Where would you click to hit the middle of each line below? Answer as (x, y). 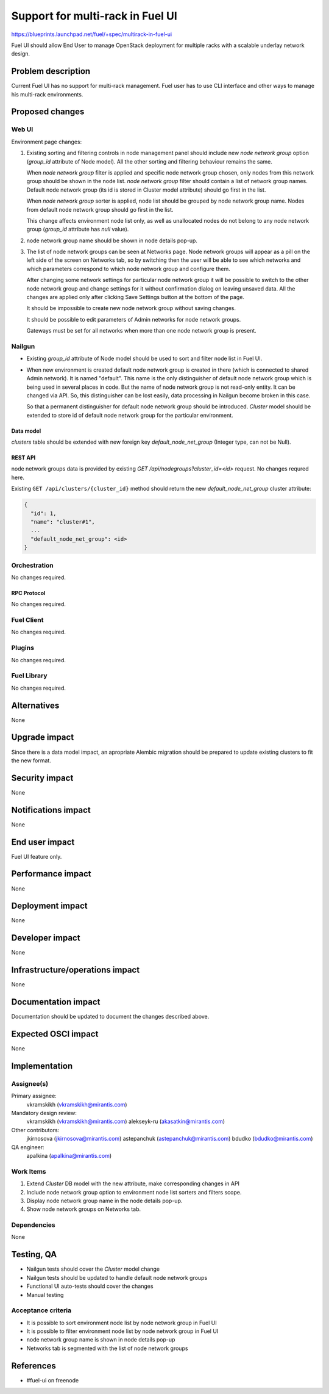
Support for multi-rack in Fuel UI (94, 16)
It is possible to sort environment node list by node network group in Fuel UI (122, 1323)
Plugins (23, 648)
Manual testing (45, 1295)
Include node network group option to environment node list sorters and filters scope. (134, 1192)
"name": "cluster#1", (63, 522)
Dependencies (34, 1225)
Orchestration (33, 565)
